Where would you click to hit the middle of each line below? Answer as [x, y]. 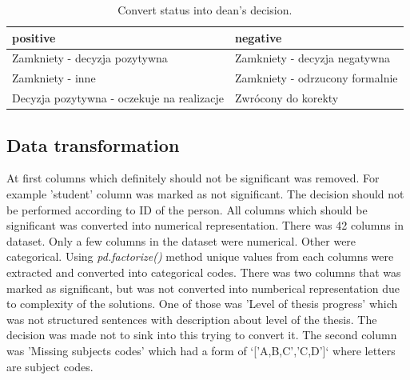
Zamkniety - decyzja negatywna [313, 58]
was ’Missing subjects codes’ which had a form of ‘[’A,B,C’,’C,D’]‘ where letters [201, 350]
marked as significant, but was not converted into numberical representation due [203, 288]
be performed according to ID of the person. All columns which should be [187, 209]
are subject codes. [50, 366]
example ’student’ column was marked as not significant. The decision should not [205, 194]
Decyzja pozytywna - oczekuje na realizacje [118, 98]
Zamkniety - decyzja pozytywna [90, 58]
